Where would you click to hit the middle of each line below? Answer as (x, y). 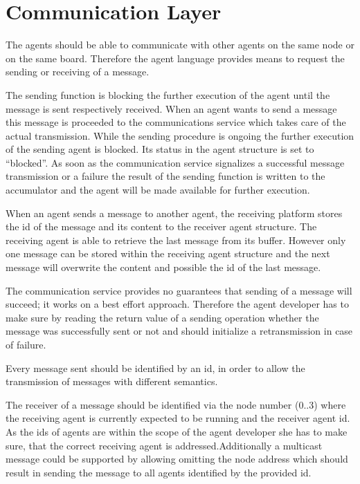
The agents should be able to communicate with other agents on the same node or (180, 45)
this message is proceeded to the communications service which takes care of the (176, 122)
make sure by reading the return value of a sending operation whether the (162, 317)
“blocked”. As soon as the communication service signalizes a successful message (175, 162)
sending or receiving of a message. (78, 72)
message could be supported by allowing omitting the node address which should (177, 459)
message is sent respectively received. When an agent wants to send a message (171, 108)
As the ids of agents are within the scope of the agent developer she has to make (177, 431)
